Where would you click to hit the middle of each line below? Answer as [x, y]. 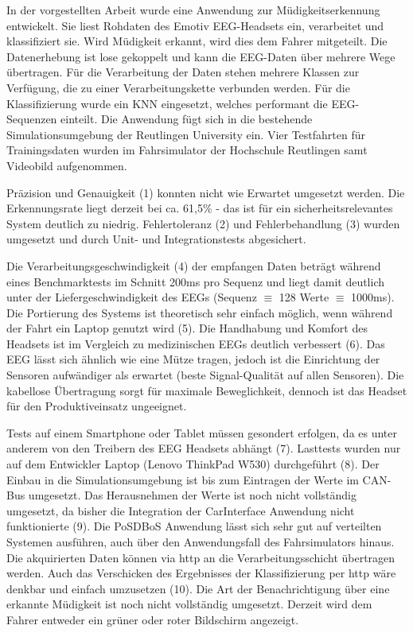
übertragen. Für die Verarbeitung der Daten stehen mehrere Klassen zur [183, 72]
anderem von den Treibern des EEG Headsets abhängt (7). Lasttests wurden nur [204, 448]
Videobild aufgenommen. [67, 165]
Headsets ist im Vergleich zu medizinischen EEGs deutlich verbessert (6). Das [196, 343]
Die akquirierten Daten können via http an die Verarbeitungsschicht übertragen [201, 557]
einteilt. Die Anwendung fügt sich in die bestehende [187, 119]
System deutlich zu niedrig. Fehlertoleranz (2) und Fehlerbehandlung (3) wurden [203, 223]
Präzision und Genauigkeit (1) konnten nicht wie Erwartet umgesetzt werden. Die [206, 192]
